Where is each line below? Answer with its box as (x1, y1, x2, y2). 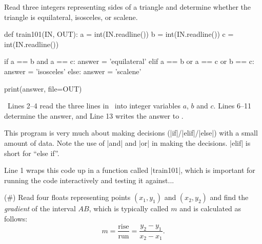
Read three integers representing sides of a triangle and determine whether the (4, 2, 251, 12)
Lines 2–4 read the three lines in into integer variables (7, 100, 180, 111)
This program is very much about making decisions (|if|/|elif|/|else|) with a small (4, 127, 258, 138)
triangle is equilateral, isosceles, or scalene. (4, 11, 138, 22)
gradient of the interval (4, 203, 76, 214)
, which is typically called (89, 203, 169, 214)
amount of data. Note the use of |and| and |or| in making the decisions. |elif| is (4, 137, 251, 148)
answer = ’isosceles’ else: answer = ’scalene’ (4, 65, 142, 76)
